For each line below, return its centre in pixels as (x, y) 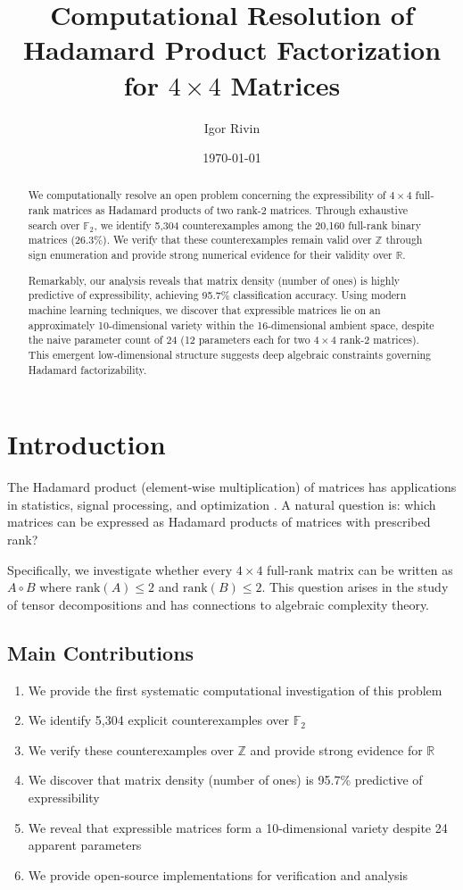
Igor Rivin (232, 127)
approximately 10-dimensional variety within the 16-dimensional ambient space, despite (231, 324)
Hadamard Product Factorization (232, 50)
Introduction (87, 444)
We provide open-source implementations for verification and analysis (218, 874)
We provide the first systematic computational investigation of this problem (235, 690)
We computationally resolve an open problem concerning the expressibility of (207, 195)
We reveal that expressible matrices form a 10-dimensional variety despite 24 (238, 827)
